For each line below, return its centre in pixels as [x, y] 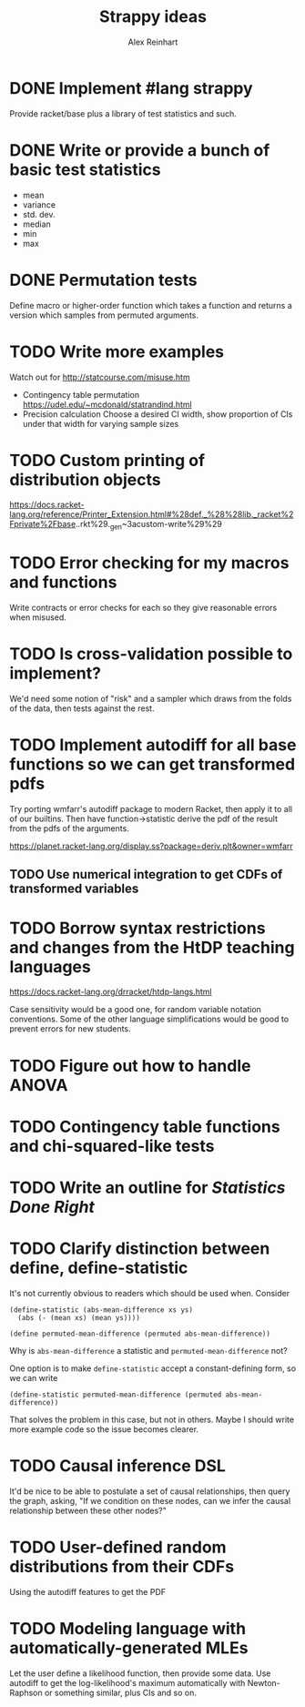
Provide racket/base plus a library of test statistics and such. [123, 113]
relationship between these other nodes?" [88, 1510]
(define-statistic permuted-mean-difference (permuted [116, 1395]
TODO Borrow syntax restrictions [137, 928]
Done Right [52, 1207]
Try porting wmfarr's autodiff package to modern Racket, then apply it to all [151, 809]
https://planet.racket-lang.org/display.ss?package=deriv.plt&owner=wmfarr [151, 846]
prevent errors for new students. [70, 1029]
